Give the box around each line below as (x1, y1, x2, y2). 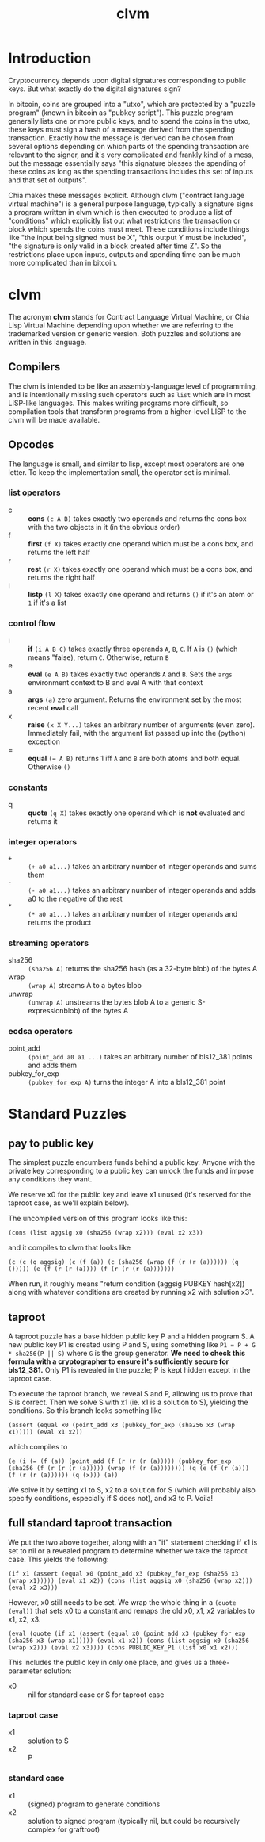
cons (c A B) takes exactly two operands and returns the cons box (28, 513, 247, 523)
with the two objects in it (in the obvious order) (28, 522, 180, 531)
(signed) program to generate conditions (28, 1799, 161, 1809)
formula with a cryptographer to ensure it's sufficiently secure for (8, 1357, 229, 1366)
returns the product (28, 917, 92, 927)
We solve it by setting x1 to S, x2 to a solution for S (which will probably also (8, 1485, 256, 1495)
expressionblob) (28, 1005, 81, 1015)
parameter (8, 1666, 43, 1675)
